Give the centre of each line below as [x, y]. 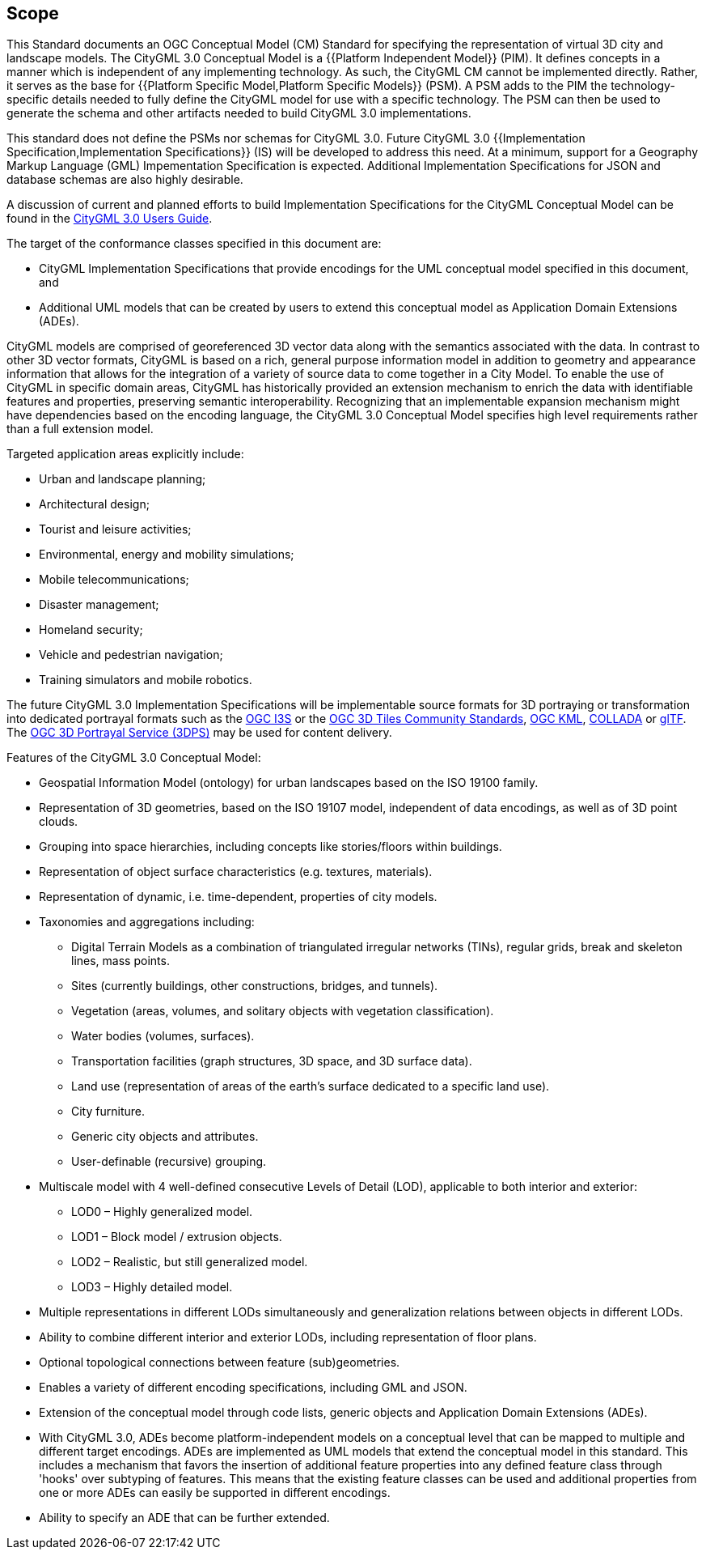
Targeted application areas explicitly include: [125, 454]
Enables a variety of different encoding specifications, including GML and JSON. [253, 1388]
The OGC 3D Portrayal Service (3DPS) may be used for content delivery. [199, 733]
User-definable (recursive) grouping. [169, 1162]
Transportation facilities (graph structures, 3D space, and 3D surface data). [272, 1061]
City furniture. [108, 1112]
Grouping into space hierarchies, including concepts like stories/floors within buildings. [271, 847]
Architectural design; [94, 504]
